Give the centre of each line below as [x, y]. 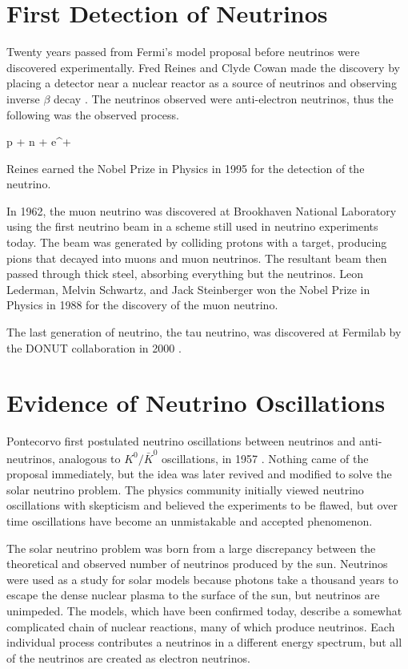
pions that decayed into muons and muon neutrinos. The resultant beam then [197, 258]
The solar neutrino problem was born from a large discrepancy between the [191, 548]
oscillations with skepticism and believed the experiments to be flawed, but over [202, 505]
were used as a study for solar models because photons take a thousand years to [202, 579]
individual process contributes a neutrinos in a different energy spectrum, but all [204, 642]
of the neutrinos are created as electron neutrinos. [128, 657]
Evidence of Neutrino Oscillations [196, 403]
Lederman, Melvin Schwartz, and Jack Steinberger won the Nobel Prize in [188, 289]
